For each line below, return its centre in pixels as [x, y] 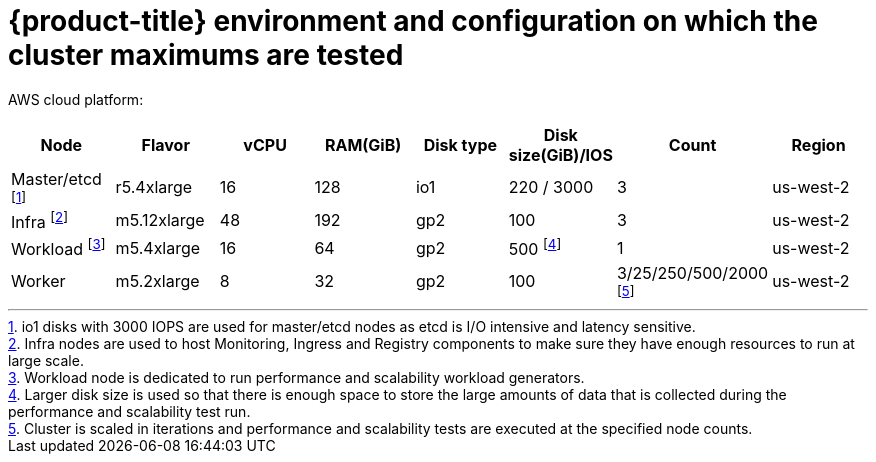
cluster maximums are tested [206, 55]
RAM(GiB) [363, 144]
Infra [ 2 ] [40, 220]
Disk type [460, 144]
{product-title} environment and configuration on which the [413, 21]
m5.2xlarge [157, 281]
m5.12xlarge [160, 220]
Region [818, 144]
